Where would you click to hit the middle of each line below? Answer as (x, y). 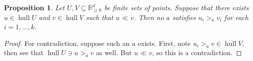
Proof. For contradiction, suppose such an (67, 43)
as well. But (114, 52)
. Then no (149, 17)
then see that (24, 52)
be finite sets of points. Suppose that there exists (177, 7)
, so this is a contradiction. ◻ (197, 52)
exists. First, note (164, 43)
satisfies (184, 17)
